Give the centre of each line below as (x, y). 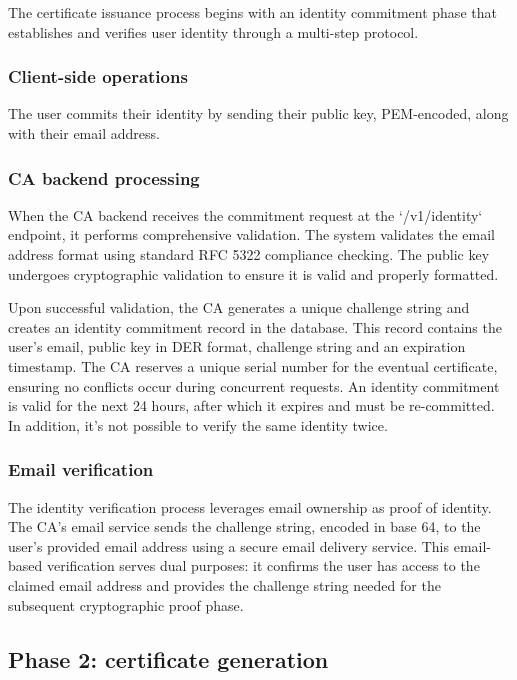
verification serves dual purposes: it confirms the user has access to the (263, 565)
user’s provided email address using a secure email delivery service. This (229, 545)
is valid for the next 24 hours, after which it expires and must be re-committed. (251, 405)
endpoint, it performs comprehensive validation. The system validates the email (251, 234)
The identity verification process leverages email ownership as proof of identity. (250, 506)
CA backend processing (104, 177)
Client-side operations (98, 76)
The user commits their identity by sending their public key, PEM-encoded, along (258, 113)
